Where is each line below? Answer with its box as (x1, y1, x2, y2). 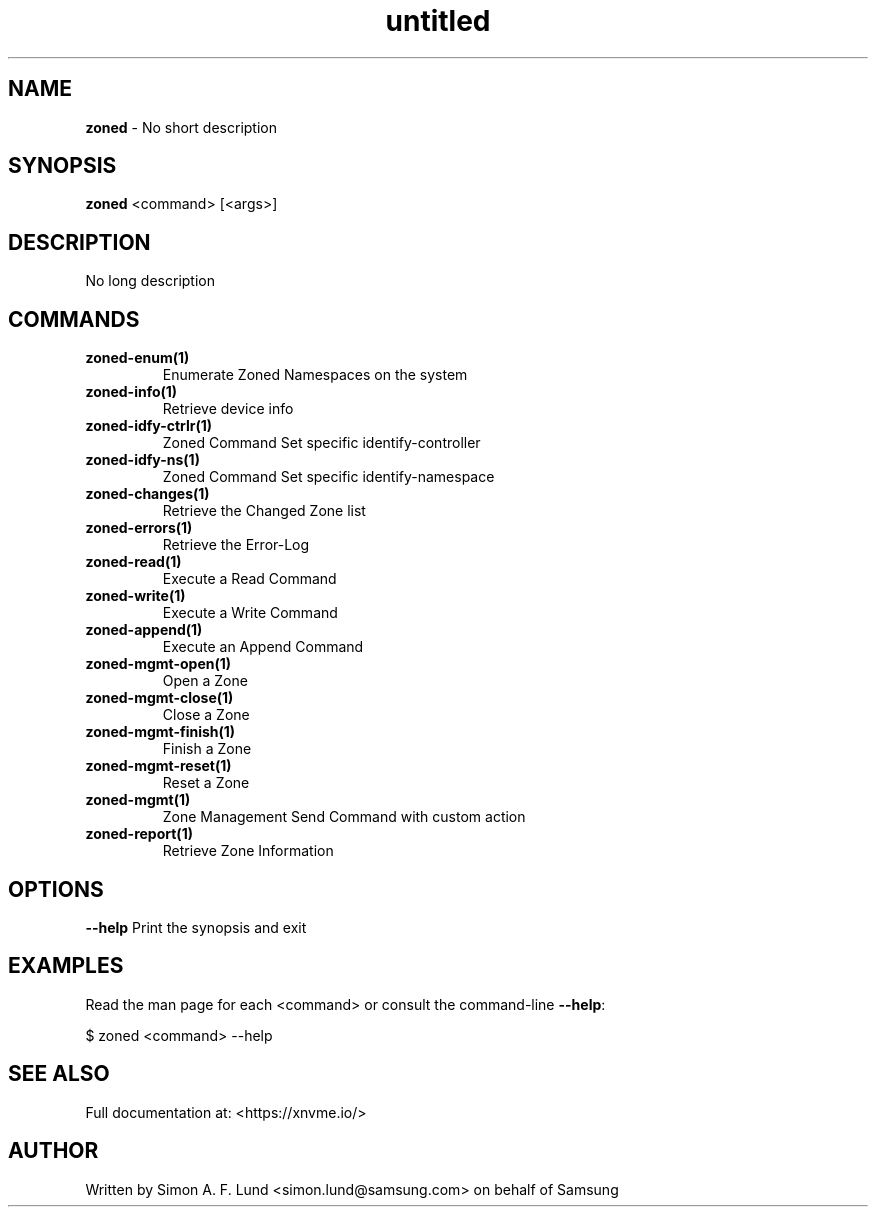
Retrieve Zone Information (162, 842, 334, 860)
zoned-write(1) (85, 587, 186, 605)
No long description (85, 272, 215, 290)
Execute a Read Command (162, 570, 337, 588)
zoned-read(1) (85, 553, 182, 571)
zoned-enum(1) (85, 349, 190, 367)
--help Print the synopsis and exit (85, 918, 307, 936)
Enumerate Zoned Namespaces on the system (162, 366, 468, 384)
